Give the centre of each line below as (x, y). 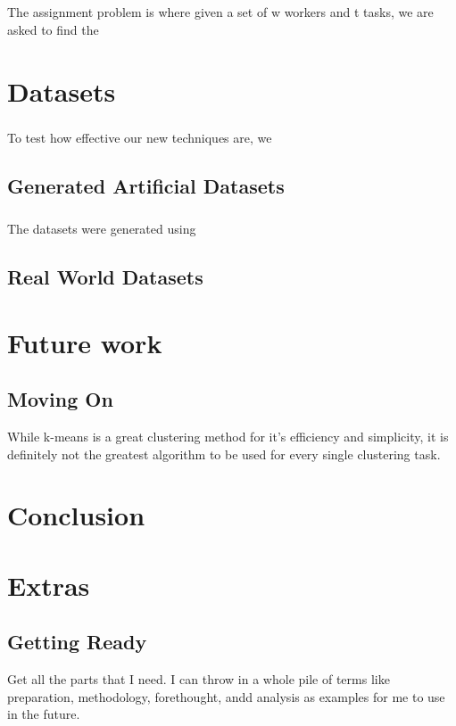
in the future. (44, 714)
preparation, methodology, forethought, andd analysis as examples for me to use (226, 696)
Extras (49, 585)
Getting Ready (77, 642)
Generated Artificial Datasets (146, 186)
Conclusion (76, 515)
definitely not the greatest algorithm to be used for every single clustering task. (224, 454)
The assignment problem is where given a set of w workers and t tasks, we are (220, 12)
